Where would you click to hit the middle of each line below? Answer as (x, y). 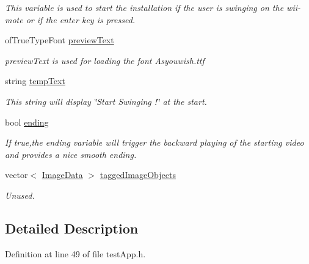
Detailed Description (72, 228)
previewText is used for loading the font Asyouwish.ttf (105, 60)
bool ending (27, 122)
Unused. (20, 195)
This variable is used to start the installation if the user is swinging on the (144, 7)
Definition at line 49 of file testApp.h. (75, 253)
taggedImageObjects (138, 175)
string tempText (35, 81)
